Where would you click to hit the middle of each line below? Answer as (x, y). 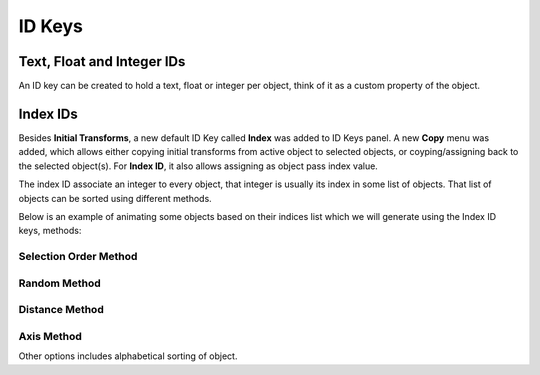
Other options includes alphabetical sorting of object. (128, 356)
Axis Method (50, 336)
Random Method (60, 283)
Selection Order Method (78, 257)
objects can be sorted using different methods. (115, 198)
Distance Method (61, 310)
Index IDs (48, 113)
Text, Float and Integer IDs (102, 61)
